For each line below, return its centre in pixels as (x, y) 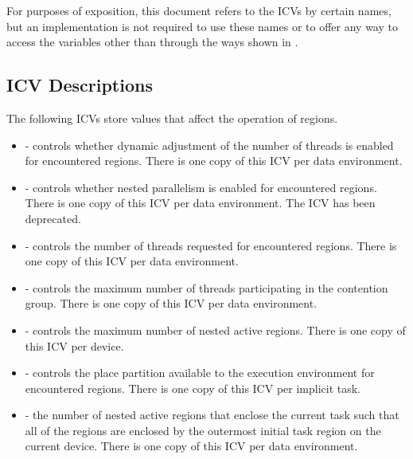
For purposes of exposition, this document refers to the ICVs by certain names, (199, 10)
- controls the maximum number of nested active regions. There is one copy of (215, 330)
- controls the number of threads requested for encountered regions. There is (211, 245)
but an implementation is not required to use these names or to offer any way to (202, 26)
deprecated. (53, 218)
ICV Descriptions (80, 85)
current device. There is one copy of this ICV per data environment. (191, 446)
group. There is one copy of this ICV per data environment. (171, 303)
